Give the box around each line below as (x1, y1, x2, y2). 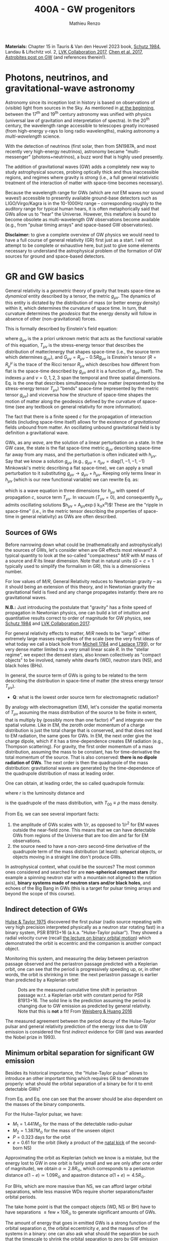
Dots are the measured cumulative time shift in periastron (18, 986, 137, 992)
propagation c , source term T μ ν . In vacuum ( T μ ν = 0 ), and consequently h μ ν (5, 494, 163, 502)
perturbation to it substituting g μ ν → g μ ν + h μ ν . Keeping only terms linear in (5, 470, 161, 477)
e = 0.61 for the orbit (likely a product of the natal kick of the (12, 1139, 138, 1145)
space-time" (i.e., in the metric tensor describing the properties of (5, 508, 142, 514)
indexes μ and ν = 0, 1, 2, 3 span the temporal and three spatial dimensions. (5, 375, 161, 381)
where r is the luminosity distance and (5, 790, 85, 796)
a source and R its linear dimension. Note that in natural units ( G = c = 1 (5, 558, 154, 564)
